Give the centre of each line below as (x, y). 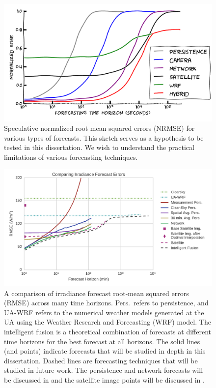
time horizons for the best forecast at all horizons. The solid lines (102, 341)
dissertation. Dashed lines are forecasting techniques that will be (101, 360)
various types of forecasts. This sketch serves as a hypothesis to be (104, 137)
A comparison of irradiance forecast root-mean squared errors (96, 293)
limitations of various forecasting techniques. (71, 157)
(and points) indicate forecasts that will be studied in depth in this (105, 351)
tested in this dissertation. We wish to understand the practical (99, 147)
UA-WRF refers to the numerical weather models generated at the (104, 312)
